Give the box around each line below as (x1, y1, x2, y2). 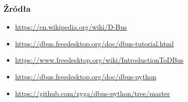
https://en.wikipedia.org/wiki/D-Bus (15, 22, 127, 32)
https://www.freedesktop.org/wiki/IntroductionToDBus (15, 55, 184, 65)
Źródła (3, 2, 31, 14)
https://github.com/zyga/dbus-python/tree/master (15, 88, 170, 98)
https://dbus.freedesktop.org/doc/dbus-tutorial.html (15, 38, 174, 48)
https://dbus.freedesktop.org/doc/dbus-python (15, 71, 157, 81)
